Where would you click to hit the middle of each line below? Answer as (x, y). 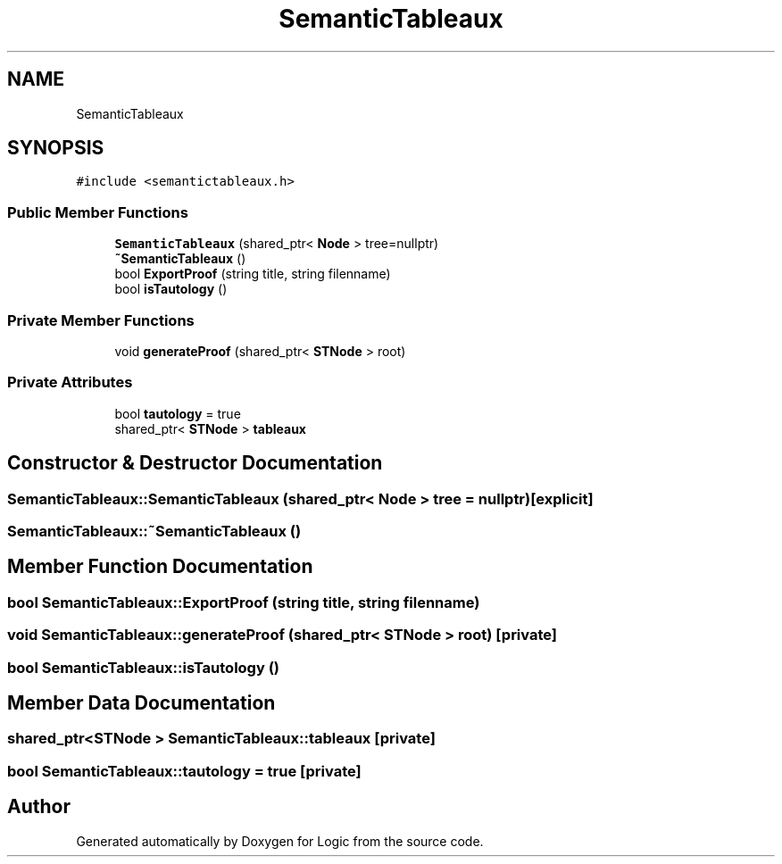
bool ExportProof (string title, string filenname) (253, 274)
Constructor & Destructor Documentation (195, 463)
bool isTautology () (171, 289)
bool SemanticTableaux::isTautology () (144, 667)
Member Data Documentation (141, 702)
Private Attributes (70, 382)
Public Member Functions (98, 212)
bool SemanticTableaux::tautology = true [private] (184, 771)
